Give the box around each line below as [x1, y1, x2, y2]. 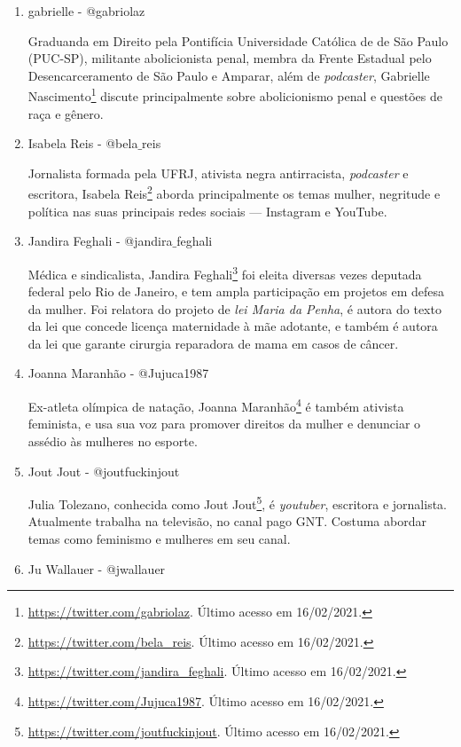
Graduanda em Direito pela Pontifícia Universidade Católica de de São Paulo [27, 31, 449, 50]
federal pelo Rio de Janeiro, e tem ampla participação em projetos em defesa [27, 282, 445, 301]
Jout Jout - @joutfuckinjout [27, 461, 180, 480]
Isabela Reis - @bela [27, 134, 138, 153]
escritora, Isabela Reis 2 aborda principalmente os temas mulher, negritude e [27, 182, 441, 203]
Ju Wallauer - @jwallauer [27, 559, 166, 578]
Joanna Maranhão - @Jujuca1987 [27, 364, 209, 382]
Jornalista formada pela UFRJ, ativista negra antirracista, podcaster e [27, 163, 409, 182]
